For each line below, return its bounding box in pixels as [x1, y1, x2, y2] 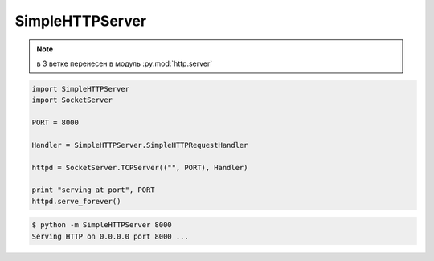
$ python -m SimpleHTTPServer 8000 [31, 221, 172, 230]
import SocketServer [31, 96, 113, 104]
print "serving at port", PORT [31, 186, 156, 194]
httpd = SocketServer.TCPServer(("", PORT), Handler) [31, 163, 248, 172]
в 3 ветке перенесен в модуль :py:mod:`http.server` [36, 59, 213, 68]
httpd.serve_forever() [31, 197, 121, 206]
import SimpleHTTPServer [31, 84, 130, 93]
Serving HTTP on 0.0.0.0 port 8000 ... [31, 231, 189, 241]
